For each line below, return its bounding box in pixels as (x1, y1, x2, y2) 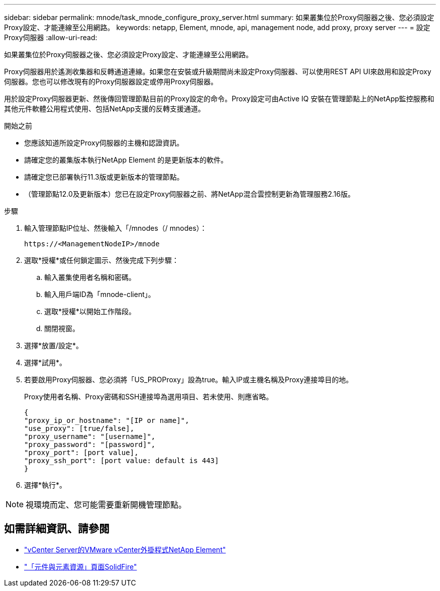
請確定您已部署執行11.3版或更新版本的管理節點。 (24, 173, 184, 181)
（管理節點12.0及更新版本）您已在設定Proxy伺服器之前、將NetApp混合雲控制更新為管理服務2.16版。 (24, 190, 355, 198)
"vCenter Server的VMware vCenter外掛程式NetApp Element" (24, 545, 226, 554)
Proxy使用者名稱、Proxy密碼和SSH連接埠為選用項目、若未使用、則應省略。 (24, 392, 273, 401)
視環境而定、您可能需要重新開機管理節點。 (26, 500, 187, 510)
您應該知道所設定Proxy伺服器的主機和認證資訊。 (24, 138, 184, 147)
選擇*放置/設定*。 (24, 341, 83, 350)
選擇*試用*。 (24, 358, 67, 367)
